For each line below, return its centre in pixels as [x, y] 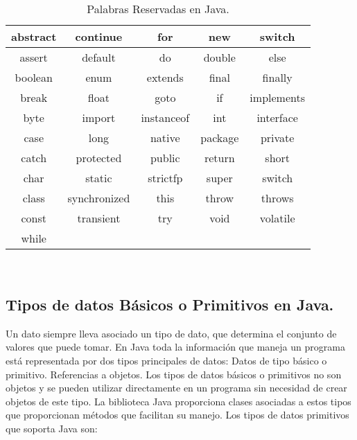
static [99, 178]
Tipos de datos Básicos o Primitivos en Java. [170, 304]
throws [277, 198]
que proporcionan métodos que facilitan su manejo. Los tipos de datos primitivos [177, 415]
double [219, 57]
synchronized [99, 198]
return [219, 158]
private [277, 138]
